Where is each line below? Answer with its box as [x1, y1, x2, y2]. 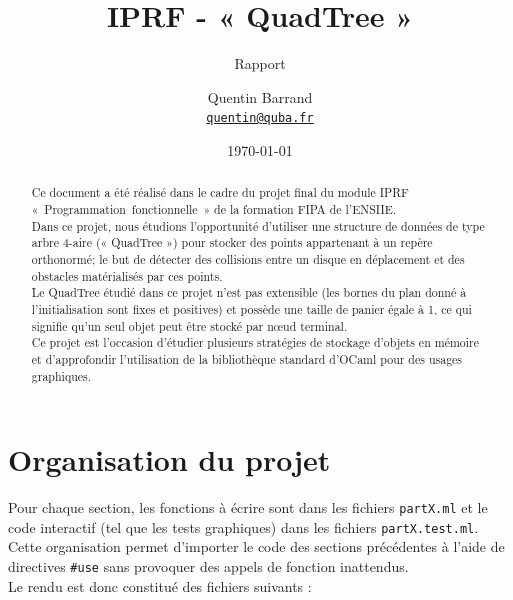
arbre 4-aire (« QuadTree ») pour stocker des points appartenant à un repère [31, 234, 433, 251]
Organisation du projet [8, 439, 331, 480]
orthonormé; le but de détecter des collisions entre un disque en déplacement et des [31, 250, 465, 267]
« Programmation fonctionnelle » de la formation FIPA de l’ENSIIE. [31, 201, 397, 218]
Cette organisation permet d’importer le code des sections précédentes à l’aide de [8, 536, 505, 557]
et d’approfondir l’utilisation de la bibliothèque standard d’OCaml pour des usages [31, 350, 463, 367]
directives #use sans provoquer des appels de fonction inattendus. [8, 556, 409, 577]
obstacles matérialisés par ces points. [31, 267, 223, 284]
